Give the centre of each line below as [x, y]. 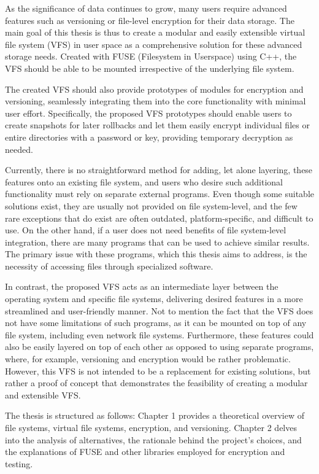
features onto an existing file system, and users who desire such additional [144, 181]
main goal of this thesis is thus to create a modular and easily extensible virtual [155, 32]
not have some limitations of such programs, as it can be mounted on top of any [156, 323]
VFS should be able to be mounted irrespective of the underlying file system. [150, 68]
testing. [19, 463]
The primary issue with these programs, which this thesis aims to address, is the [156, 254]
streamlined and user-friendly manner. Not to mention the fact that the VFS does [159, 310]
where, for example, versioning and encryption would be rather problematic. [148, 359]
